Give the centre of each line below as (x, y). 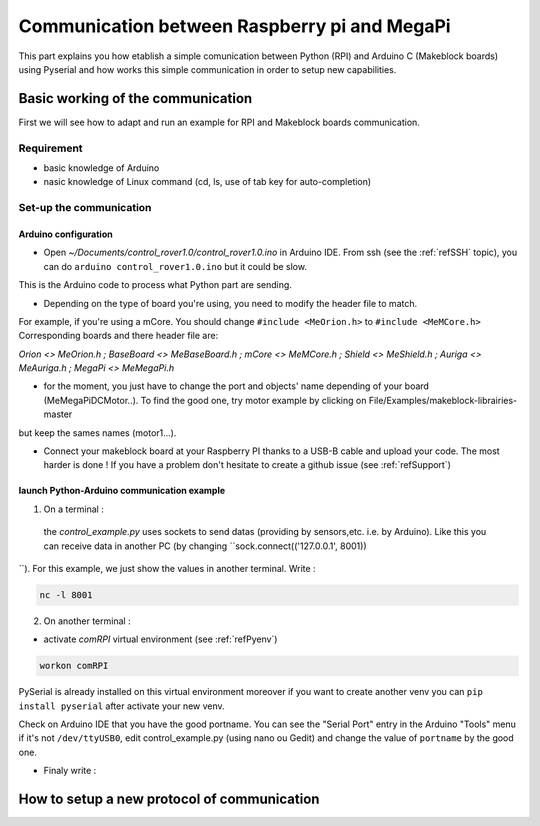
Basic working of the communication (135, 98)
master (58, 414)
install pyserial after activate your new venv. (121, 706)
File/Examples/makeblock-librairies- (443, 400)
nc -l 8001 (66, 594)
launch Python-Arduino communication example (122, 491)
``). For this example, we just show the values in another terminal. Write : (167, 568)
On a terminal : (73, 509)
